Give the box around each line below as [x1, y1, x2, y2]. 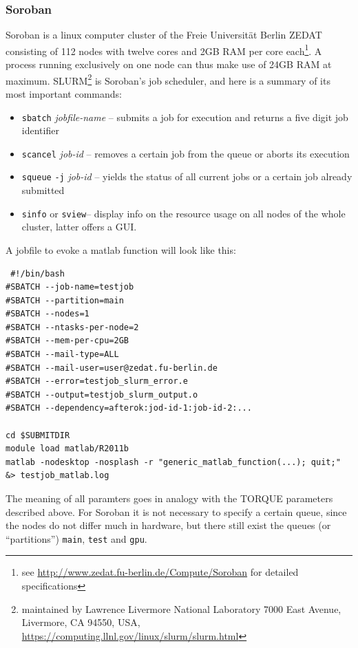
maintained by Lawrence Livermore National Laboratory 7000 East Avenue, [21, 601, 341, 616]
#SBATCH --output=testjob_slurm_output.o [6, 389, 198, 400]
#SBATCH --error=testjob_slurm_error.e [6, 376, 188, 387]
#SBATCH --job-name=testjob [6, 282, 134, 292]
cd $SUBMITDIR [6, 430, 70, 440]
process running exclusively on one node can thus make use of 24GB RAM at [6, 57, 332, 72]
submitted [21, 183, 65, 197]
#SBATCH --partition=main [6, 295, 124, 305]
